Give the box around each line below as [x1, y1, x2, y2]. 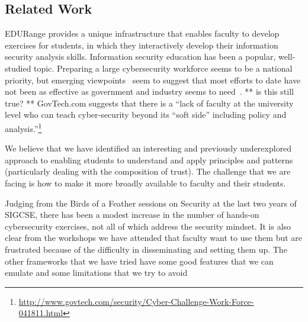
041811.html [18, 307, 63, 319]
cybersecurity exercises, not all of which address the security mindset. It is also [5, 220, 291, 232]
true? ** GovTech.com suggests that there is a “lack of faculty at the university [5, 96, 294, 109]
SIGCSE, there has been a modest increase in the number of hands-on [5, 208, 259, 221]
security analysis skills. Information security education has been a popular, [5, 50, 276, 63]
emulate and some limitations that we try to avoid [5, 266, 188, 279]
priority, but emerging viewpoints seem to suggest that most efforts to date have [5, 73, 301, 86]
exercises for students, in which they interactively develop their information [5, 38, 278, 51]
